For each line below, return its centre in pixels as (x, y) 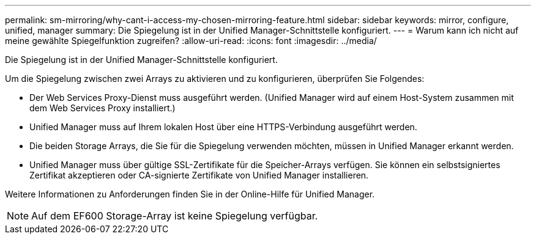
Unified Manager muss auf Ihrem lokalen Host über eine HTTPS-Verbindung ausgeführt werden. (223, 127)
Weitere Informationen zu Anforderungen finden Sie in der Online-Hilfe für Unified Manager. (190, 194)
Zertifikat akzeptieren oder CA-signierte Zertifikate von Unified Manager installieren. (199, 175)
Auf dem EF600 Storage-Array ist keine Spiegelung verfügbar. (175, 216)
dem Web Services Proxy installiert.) (102, 108)
